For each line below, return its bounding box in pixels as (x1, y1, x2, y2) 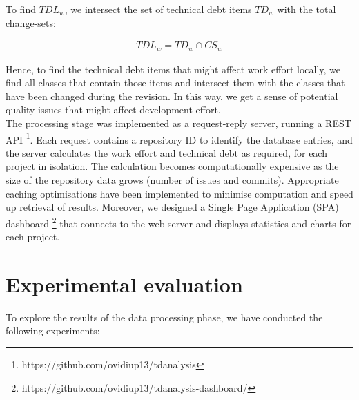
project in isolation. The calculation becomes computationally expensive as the (6, 159, 339, 173)
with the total (277, 2, 336, 16)
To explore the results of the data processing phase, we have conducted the (6, 309, 323, 324)
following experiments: (6, 323, 100, 338)
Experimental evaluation (6, 269, 243, 298)
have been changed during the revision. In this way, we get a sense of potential (6, 88, 338, 103)
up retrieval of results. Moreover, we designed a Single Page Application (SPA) (6, 200, 339, 214)
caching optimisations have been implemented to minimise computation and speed (6, 186, 353, 200)
